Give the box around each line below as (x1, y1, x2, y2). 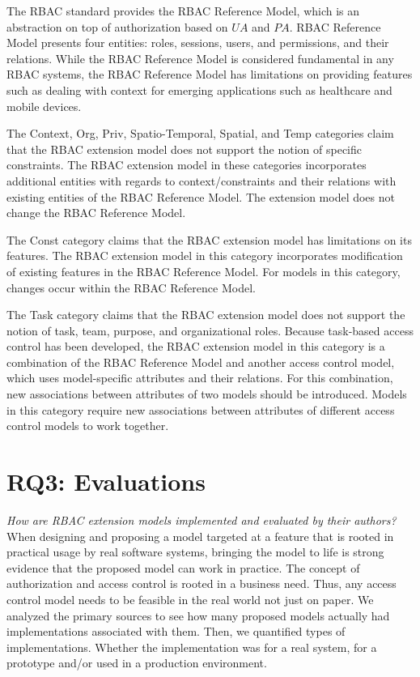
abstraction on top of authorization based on (6, 18, 228, 35)
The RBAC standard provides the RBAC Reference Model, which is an (6, 2, 360, 19)
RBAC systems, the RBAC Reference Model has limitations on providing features (6, 66, 413, 83)
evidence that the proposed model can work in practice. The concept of (6, 559, 360, 576)
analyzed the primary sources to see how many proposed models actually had (6, 607, 390, 624)
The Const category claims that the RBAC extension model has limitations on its (6, 231, 412, 248)
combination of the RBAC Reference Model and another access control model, (6, 353, 395, 370)
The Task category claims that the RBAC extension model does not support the (6, 306, 405, 323)
